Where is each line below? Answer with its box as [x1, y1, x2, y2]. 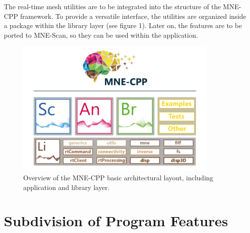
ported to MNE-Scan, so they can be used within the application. [4, 29, 198, 40]
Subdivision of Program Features [4, 210, 228, 230]
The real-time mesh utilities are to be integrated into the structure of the [4, 1, 221, 11]
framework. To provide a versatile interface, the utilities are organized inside [20, 11, 247, 21]
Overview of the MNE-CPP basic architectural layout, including [23, 173, 213, 183]
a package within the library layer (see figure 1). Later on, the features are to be [4, 20, 242, 30]
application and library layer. [23, 182, 110, 192]
